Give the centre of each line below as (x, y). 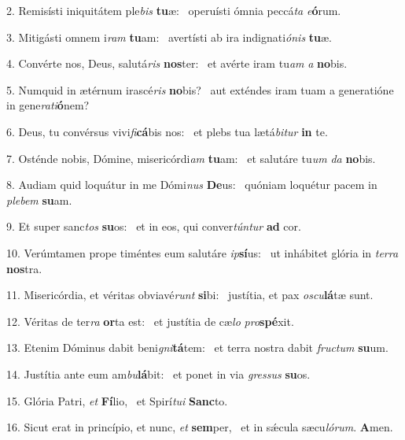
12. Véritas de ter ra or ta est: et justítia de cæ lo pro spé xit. (150, 321)
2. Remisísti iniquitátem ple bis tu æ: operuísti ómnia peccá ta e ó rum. (174, 10)
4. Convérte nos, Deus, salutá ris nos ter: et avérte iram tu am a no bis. (177, 63)
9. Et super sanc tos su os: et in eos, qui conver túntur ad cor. (154, 226)
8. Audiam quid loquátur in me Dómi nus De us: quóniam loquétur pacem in (192, 185)
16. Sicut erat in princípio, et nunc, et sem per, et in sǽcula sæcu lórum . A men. (200, 427)
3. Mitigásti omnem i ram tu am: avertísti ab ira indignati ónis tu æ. (169, 37)
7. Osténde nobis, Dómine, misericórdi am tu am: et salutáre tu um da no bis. (191, 158)
